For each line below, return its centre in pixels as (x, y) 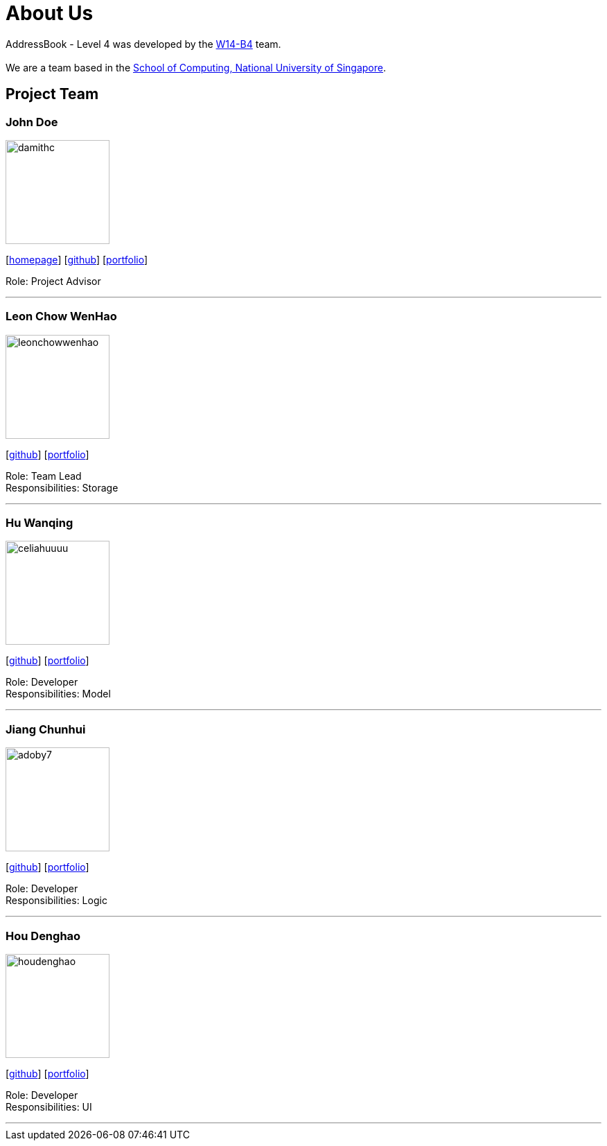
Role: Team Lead (44, 476)
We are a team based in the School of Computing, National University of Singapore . (196, 67)
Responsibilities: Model (58, 694)
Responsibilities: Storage (62, 487)
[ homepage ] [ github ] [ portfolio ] (77, 259)
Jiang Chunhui (46, 729)
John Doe (32, 122)
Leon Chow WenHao (61, 316)
